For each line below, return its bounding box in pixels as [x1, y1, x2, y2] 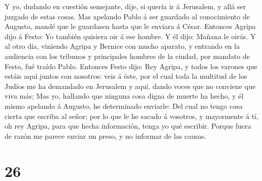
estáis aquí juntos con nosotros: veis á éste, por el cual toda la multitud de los [5, 71, 247, 81]
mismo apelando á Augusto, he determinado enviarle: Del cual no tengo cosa [5, 100, 243, 111]
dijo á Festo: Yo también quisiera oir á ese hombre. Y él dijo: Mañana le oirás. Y [5, 31, 256, 41]
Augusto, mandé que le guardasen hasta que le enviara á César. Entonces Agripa [5, 21, 256, 32]
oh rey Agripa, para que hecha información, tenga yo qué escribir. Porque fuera [5, 120, 251, 131]
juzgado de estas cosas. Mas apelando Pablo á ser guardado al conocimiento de [5, 11, 250, 21]
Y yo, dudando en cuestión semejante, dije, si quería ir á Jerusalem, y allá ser [5, 1, 246, 11]
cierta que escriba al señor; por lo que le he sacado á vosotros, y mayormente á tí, [5, 110, 258, 121]
